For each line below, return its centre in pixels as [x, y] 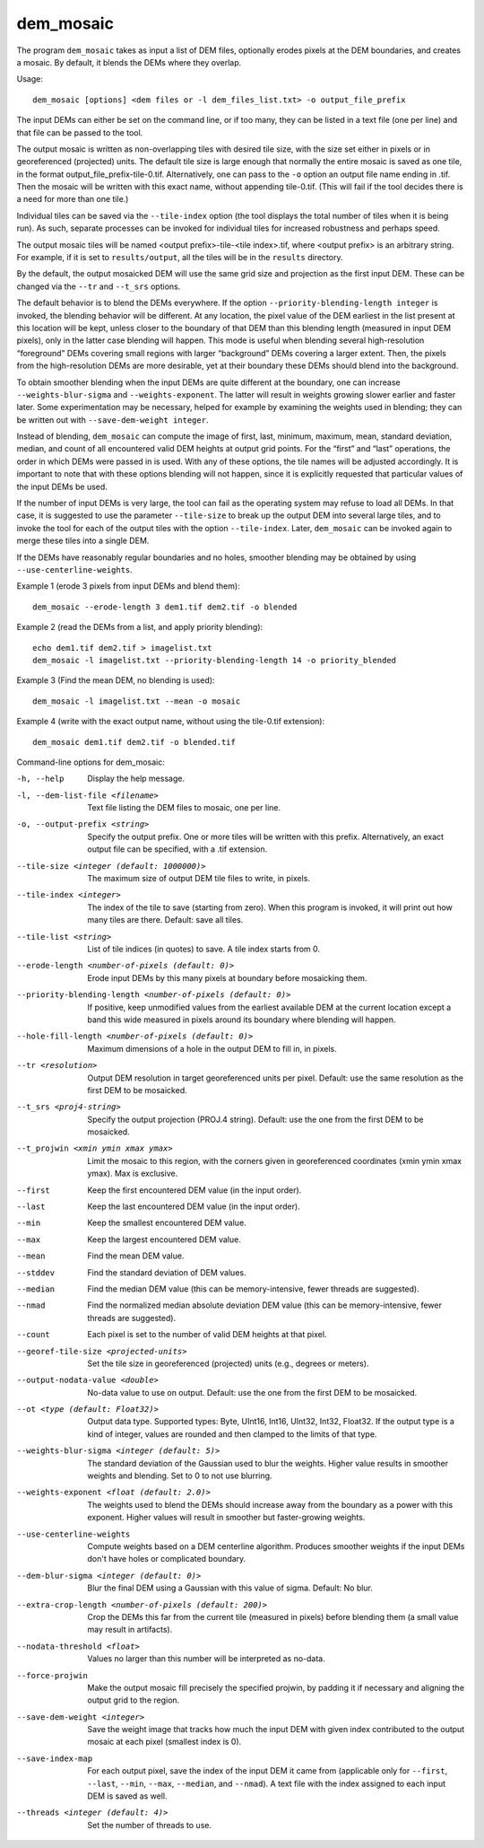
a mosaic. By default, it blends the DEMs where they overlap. [129, 62]
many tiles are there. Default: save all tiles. [165, 920]
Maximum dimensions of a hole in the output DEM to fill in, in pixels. [212, 1048]
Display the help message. [136, 779]
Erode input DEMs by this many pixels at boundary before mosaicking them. [227, 977]
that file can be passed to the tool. [80, 132]
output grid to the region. [134, 1700]
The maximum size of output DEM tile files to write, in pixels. [199, 879]
